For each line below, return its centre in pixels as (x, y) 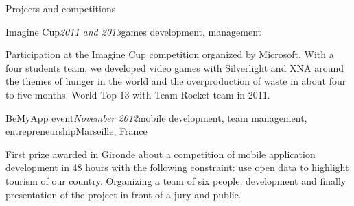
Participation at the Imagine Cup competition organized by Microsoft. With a (170, 54)
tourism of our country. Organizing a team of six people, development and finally (176, 180)
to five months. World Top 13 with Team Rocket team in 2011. (138, 94)
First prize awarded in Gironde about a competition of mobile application (161, 154)
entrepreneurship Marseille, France (76, 131)
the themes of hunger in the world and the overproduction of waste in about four (176, 81)
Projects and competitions (61, 8)
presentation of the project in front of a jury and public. (123, 194)
